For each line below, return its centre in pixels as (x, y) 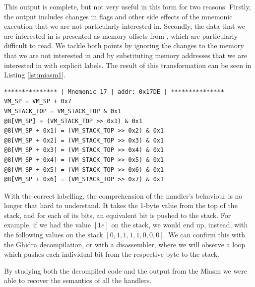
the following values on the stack (54, 235)
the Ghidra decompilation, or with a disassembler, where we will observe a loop (125, 244)
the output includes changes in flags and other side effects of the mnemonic (118, 16)
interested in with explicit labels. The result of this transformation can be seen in (128, 65)
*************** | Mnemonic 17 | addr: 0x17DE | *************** (114, 92)
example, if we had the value (47, 225)
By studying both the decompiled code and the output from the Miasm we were (126, 270)
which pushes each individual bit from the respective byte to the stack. (112, 254)
